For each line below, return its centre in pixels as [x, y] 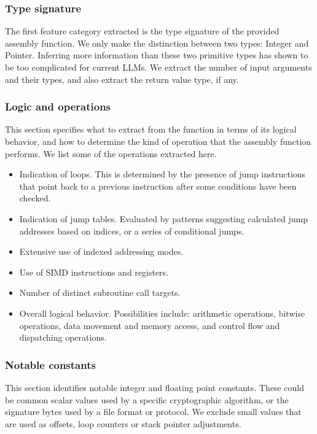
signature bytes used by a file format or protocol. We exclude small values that [153, 412]
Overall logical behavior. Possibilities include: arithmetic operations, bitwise [162, 313]
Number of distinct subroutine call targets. [100, 293]
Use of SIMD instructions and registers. [94, 272]
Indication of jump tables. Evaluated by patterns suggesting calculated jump [163, 218]
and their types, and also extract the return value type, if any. [122, 79]
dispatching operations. [63, 337]
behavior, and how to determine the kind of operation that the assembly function [158, 141]
